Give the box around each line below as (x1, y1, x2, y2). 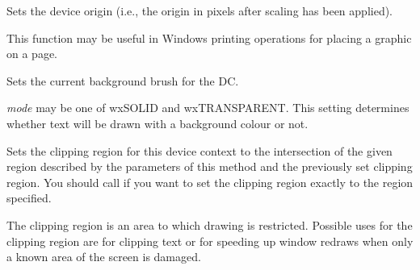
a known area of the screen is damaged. (6, 248, 201, 265)
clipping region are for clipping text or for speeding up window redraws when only (6, 232, 414, 249)
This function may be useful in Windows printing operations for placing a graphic (6, 29, 412, 46)
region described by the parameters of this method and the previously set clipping (6, 158, 413, 175)
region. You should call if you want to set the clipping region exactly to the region (6, 173, 414, 190)
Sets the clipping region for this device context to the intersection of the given (6, 142, 393, 159)
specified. (6, 189, 52, 206)
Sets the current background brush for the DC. (6, 72, 239, 89)
